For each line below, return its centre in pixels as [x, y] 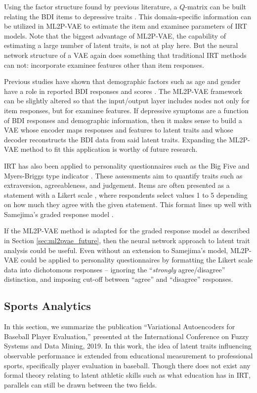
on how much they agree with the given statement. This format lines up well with [128, 204]
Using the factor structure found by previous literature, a [91, 6]
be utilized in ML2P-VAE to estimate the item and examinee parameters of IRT [126, 26]
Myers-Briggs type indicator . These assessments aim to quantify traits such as [123, 175]
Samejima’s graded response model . [59, 214]
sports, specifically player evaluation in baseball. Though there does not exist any [127, 365]
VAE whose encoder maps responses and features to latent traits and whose [119, 130]
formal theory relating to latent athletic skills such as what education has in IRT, [127, 375]
